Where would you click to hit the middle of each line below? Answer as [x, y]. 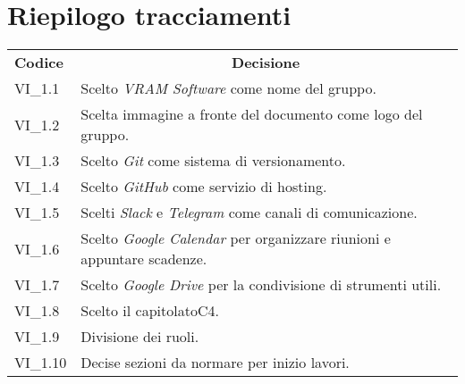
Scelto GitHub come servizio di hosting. [204, 187]
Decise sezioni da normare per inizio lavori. [215, 363]
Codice [39, 63]
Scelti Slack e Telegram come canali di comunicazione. [249, 213]
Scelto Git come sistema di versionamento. [213, 161]
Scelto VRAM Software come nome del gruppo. [228, 88]
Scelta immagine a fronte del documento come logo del [252, 114]
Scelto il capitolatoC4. [150, 311]
